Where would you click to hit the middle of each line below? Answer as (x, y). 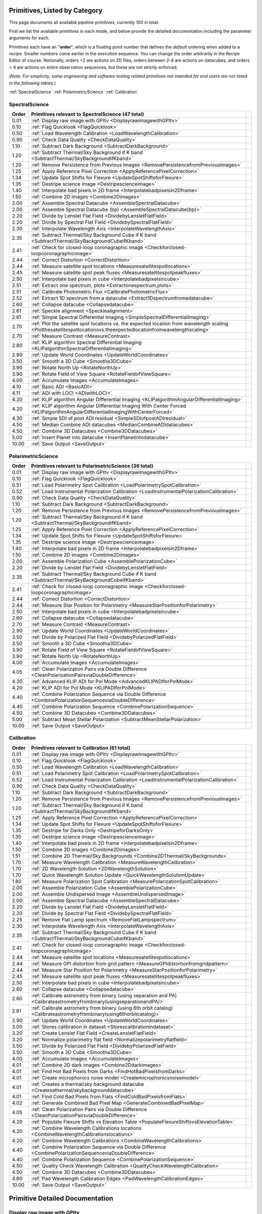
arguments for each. (29, 38)
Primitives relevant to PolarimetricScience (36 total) (92, 466)
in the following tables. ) (32, 83)
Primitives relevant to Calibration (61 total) (81, 748)
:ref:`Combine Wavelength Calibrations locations (86, 1128)
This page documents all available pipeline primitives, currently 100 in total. (84, 22)
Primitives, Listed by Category (56, 10)
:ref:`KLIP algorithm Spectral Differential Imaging (86, 342)
